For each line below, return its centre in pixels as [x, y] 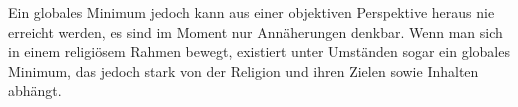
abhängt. [35, 90]
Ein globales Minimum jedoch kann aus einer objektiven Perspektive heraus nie [251, 12]
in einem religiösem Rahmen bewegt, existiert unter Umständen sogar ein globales [259, 51]
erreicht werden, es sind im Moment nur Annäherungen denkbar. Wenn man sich [255, 31]
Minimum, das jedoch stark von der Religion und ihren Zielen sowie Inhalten [243, 70]
